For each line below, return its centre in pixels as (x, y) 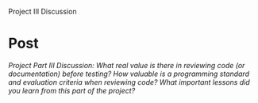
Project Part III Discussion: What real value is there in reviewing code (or (127, 65)
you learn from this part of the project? (72, 90)
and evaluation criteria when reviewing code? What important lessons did (129, 82)
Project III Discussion (42, 11)
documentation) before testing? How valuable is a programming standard (129, 74)
